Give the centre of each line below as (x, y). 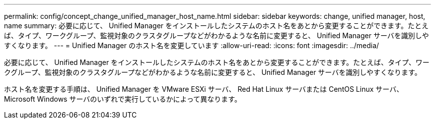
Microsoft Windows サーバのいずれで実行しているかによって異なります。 (123, 99)
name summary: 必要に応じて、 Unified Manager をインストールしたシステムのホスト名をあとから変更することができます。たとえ (216, 26)
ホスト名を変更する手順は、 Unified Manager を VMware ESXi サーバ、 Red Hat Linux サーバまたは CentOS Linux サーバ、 (204, 89)
